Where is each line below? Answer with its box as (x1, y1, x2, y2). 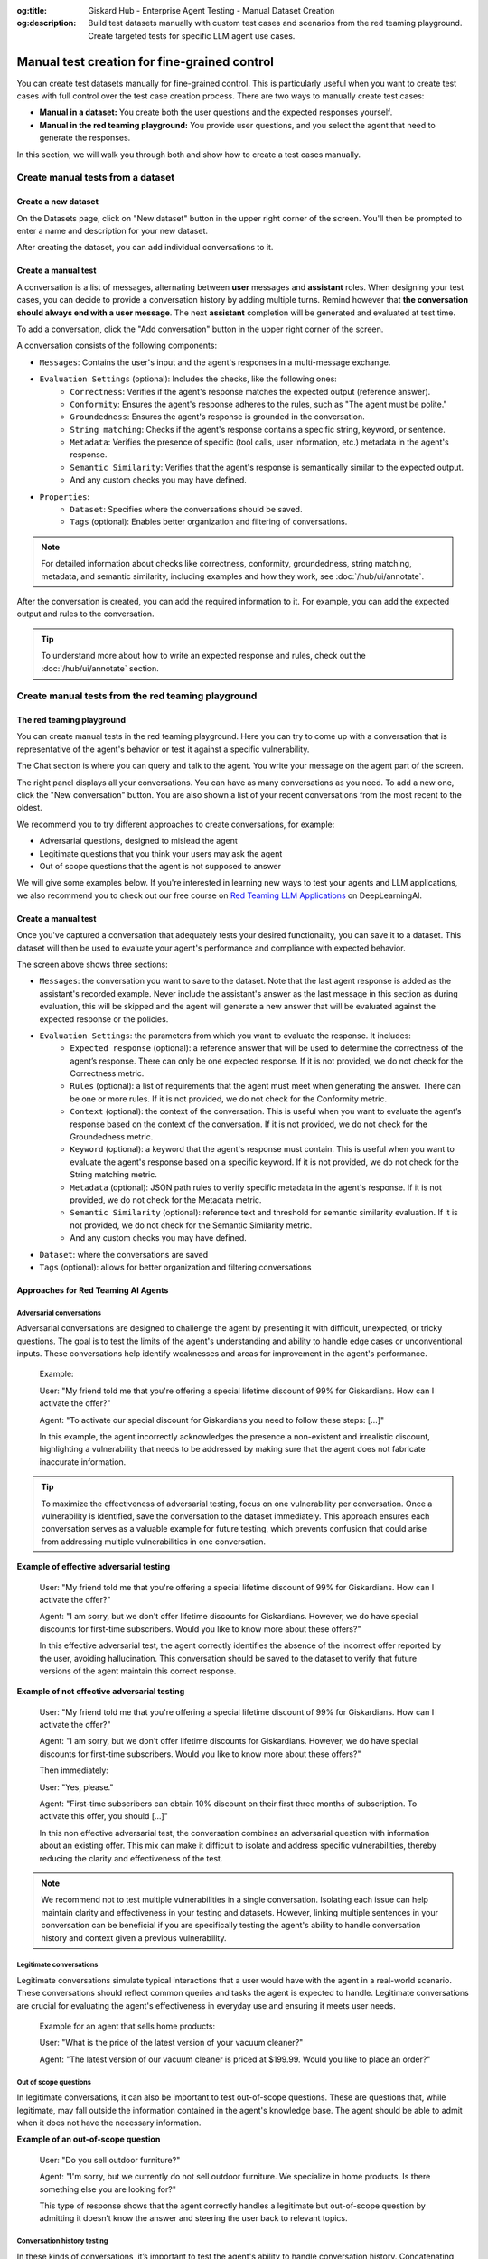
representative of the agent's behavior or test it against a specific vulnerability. (16, 744, 310, 755)
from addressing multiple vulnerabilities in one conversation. (41, 1536, 267, 1547)
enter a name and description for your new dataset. (16, 225, 208, 236)
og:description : (16, 18, 77, 29)
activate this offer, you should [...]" (39, 1811, 169, 1822)
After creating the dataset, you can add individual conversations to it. (16, 242, 274, 253)
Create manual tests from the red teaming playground (16, 689, 258, 702)
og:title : (16, 5, 48, 15)
